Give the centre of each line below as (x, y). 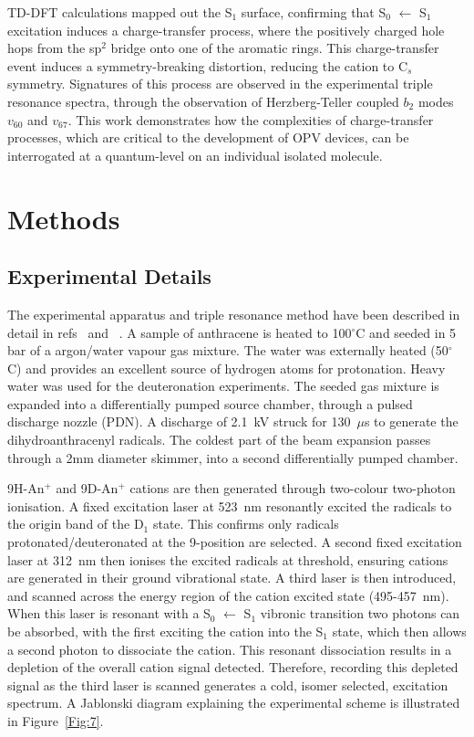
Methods (64, 218)
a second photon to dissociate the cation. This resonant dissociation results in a (230, 649)
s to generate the (411, 421)
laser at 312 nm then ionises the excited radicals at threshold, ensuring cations (228, 559)
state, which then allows (399, 632)
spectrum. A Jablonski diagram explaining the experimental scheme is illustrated (234, 703)
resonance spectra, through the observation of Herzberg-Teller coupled (203, 101)
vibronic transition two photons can (360, 613)
